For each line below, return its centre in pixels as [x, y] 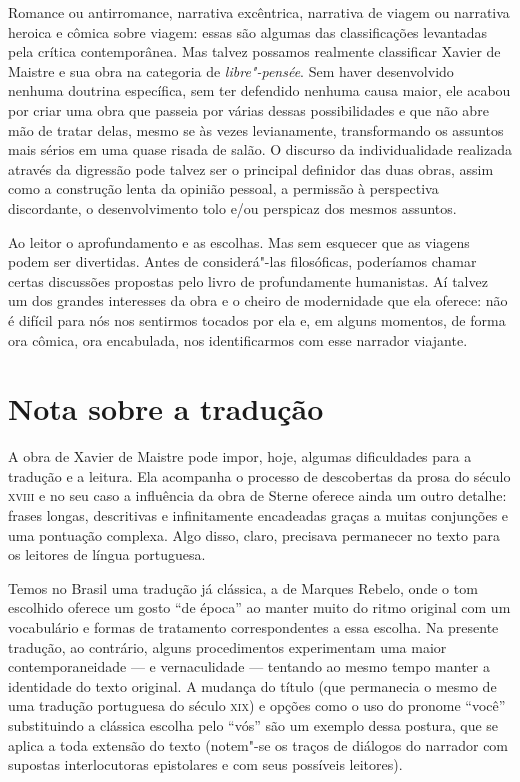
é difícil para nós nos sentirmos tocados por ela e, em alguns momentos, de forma [257, 319]
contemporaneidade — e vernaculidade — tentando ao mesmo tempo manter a [249, 666]
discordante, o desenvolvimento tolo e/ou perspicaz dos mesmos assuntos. [232, 207]
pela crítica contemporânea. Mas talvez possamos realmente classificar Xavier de [254, 51]
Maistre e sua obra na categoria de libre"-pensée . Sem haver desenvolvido [231, 70]
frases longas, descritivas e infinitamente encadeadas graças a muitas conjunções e [258, 515]
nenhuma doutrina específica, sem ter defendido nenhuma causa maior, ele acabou [259, 90]
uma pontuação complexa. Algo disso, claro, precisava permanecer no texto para [254, 534]
